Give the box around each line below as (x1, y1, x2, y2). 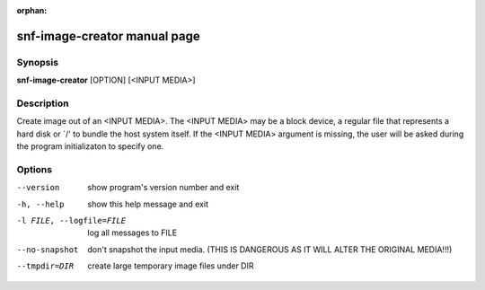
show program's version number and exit (87, 182, 240, 193)
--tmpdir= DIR (16, 261, 75, 271)
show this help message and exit (87, 198, 208, 209)
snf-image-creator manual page (16, 28, 201, 44)
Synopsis (16, 56, 58, 68)
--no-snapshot (16, 244, 79, 255)
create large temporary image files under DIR (87, 260, 254, 271)
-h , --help (16, 198, 65, 209)
